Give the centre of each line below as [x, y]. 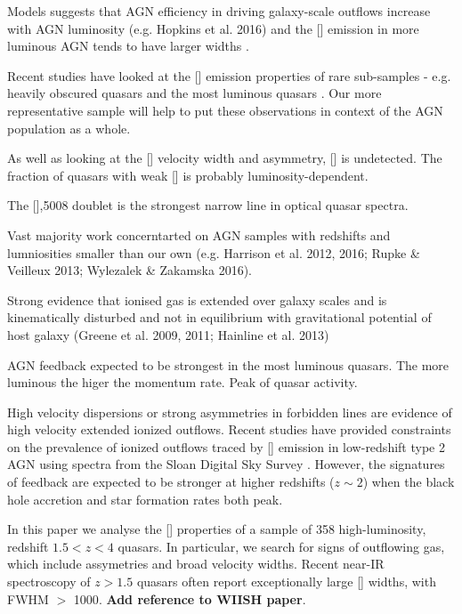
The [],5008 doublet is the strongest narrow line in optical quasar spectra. [208, 205]
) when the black [409, 482]
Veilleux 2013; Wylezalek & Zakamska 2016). [130, 270]
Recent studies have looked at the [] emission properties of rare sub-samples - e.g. [229, 75]
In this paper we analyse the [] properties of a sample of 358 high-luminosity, [217, 529]
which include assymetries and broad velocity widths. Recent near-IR [196, 564]
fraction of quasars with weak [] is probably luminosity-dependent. [188, 175]
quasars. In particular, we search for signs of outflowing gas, [281, 546]
